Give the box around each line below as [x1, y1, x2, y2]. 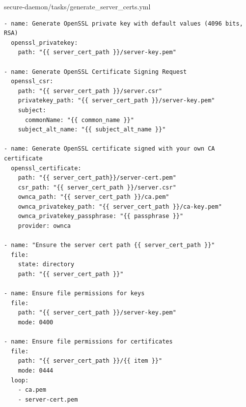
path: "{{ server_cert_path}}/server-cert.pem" [18, 174, 176, 182]
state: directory [18, 261, 75, 268]
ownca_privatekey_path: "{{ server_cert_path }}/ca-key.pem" [18, 203, 222, 210]
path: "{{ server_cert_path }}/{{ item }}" [18, 357, 163, 365]
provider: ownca [18, 222, 71, 230]
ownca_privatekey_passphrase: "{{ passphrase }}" [18, 213, 184, 220]
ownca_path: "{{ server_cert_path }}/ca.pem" [18, 193, 169, 201]
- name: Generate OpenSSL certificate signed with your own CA [4, 145, 215, 153]
